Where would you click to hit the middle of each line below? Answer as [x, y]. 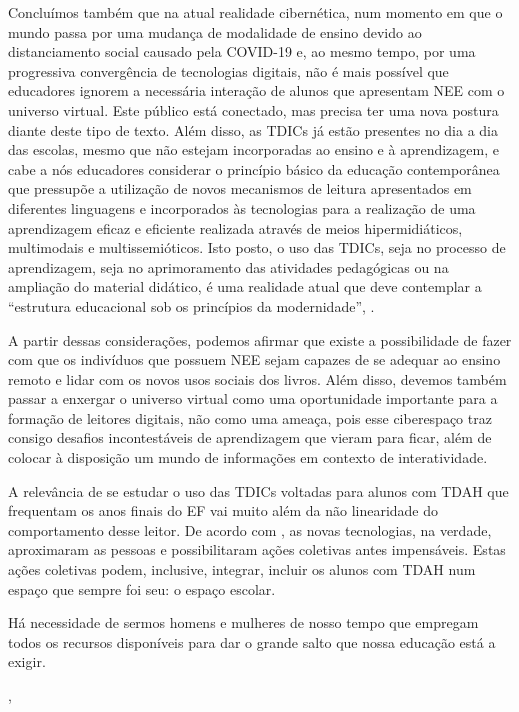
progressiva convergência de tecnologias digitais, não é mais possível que [228, 70]
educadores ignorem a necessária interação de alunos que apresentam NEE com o [256, 90]
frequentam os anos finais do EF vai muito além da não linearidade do [223, 510]
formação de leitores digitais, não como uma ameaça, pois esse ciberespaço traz [250, 417]
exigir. [27, 661]
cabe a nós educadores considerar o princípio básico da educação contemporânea [254, 168]
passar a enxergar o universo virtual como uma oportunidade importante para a [253, 398]
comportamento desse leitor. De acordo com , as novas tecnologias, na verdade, [250, 529]
